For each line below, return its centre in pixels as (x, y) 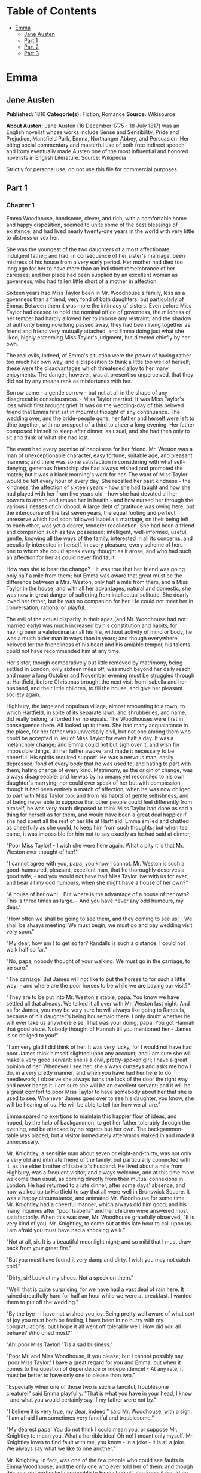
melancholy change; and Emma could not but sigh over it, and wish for (93, 744)
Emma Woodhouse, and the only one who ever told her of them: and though (100, 1466)
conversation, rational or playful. (46, 607)
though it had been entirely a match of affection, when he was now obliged (99, 789)
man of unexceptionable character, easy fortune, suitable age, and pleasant (99, 455)
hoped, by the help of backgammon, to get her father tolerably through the (98, 1122)
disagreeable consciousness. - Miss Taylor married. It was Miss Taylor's (95, 399)
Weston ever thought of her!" (42, 852)
